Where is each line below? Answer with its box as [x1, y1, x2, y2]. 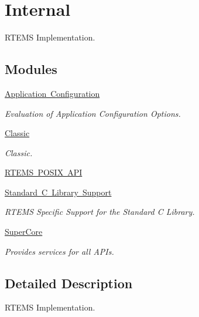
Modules [5, 60, 57, 78]
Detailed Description [5, 274, 133, 292]
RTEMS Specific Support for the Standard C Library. [5, 205, 195, 218]
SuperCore [5, 225, 43, 238]
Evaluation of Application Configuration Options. [5, 107, 181, 119]
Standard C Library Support [5, 186, 112, 198]
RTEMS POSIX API [5, 166, 83, 178]
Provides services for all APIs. [5, 245, 114, 257]
